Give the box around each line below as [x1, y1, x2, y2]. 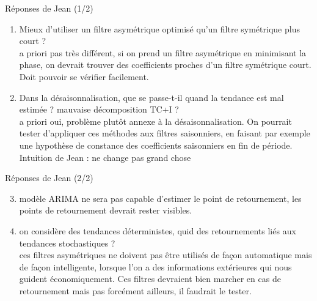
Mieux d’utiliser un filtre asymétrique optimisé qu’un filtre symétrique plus [19, 22, 300, 35]
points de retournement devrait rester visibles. [19, 204, 192, 217]
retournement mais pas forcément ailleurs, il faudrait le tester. [19, 284, 252, 297]
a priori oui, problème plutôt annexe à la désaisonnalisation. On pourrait [19, 114, 292, 127]
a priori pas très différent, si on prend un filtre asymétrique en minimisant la [19, 46, 307, 59]
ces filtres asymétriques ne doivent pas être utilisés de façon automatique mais [19, 248, 312, 261]
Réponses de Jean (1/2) [5, 2, 93, 14]
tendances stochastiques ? [19, 236, 115, 249]
